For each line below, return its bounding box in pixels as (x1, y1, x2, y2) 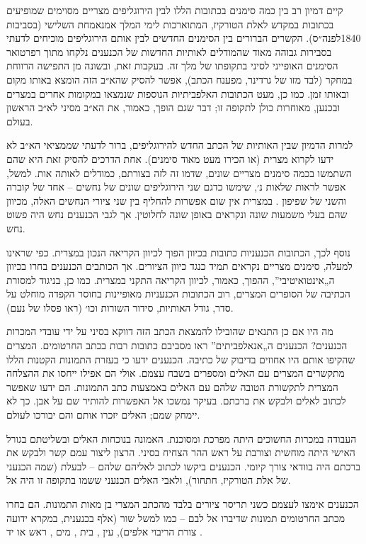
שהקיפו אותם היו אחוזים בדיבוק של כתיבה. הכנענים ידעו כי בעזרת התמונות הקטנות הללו (6, 351, 355, 366)
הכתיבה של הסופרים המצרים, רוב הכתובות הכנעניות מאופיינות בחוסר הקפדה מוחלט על (6, 286, 350, 301)
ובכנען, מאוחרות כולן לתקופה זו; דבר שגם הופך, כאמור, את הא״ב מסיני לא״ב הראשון (6, 100, 341, 115)
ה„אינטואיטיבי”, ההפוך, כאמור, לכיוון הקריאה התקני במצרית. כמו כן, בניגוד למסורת (6, 272, 335, 287)
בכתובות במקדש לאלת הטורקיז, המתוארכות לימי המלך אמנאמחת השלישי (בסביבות (6, 16, 334, 31)
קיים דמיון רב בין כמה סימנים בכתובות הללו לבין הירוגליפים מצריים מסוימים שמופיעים (6, 3, 343, 17)
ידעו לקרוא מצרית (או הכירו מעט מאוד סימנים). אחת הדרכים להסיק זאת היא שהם (6, 151, 334, 166)
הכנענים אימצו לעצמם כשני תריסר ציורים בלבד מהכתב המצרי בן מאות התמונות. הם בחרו (6, 497, 359, 511)
